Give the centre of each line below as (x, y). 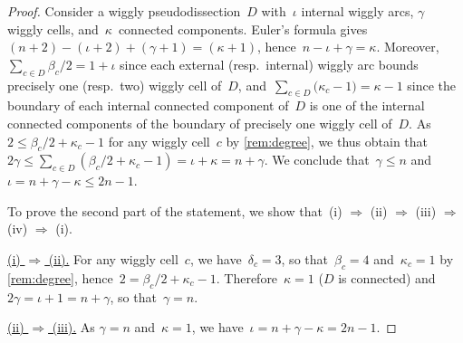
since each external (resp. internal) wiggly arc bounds (269, 64)
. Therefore (247, 277)
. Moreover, (408, 47)
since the (432, 85)
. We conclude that (317, 160)
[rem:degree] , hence (60, 277)
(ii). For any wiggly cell (113, 258)
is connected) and (387, 277)
